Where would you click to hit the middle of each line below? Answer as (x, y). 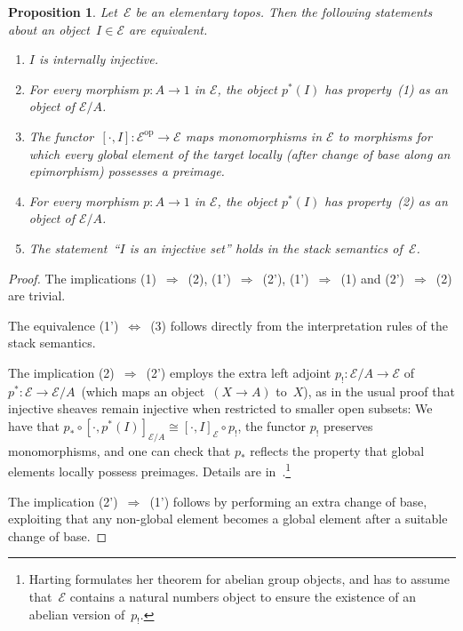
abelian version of (77, 614)
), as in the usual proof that (379, 391)
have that (34, 425)
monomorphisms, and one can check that (120, 450)
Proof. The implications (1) (82, 278)
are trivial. (37, 296)
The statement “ (74, 248)
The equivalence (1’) (64, 325)
